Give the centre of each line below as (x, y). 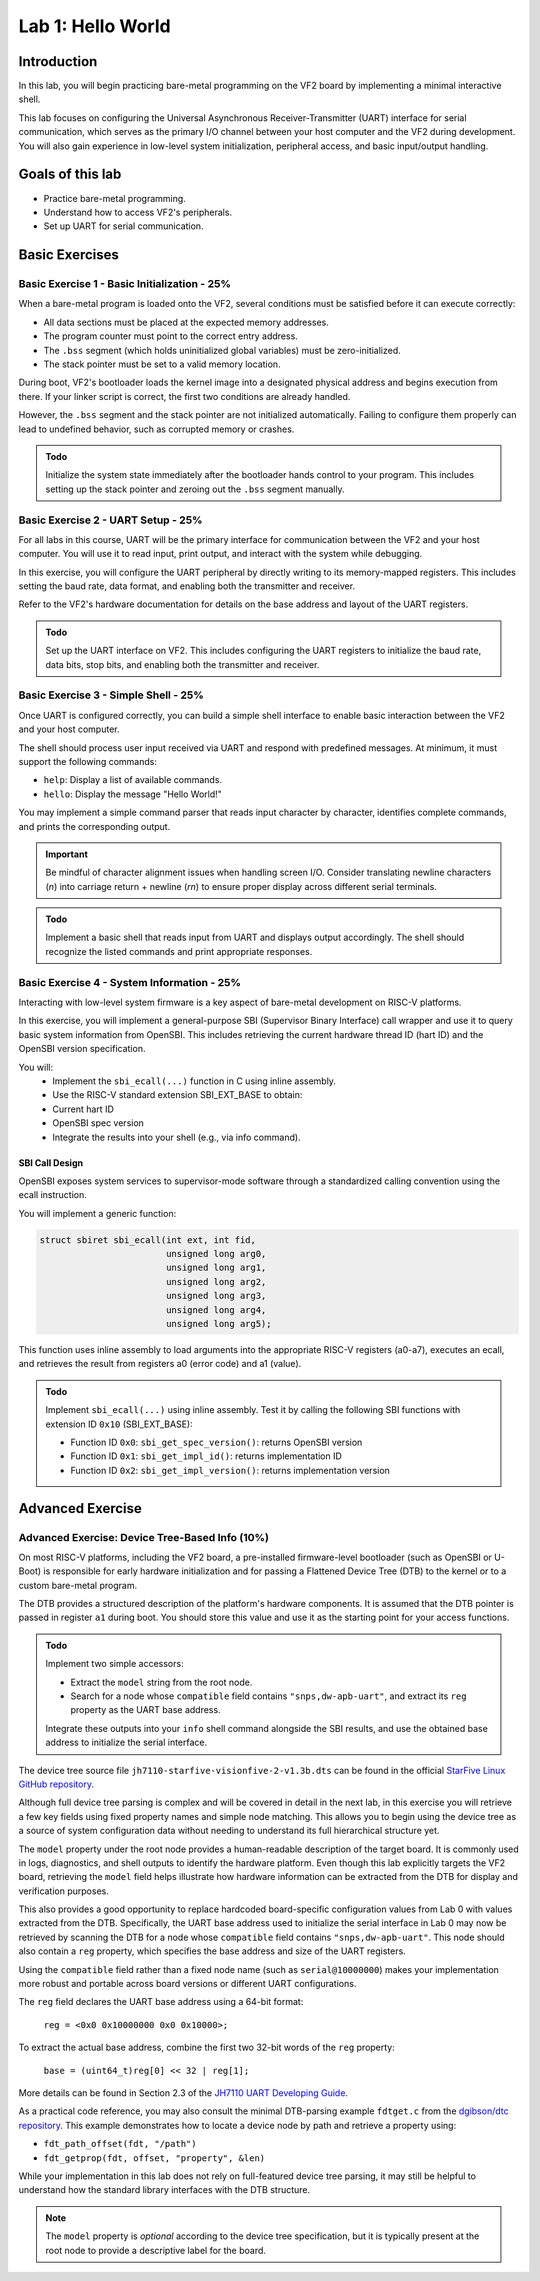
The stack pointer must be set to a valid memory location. (162, 364)
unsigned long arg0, (216, 1254)
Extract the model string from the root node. (161, 1682)
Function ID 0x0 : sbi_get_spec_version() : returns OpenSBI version (216, 1442)
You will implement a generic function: (97, 1213)
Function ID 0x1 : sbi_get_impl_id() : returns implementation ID (206, 1456)
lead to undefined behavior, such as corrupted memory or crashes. (156, 429)
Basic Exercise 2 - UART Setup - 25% (110, 520)
